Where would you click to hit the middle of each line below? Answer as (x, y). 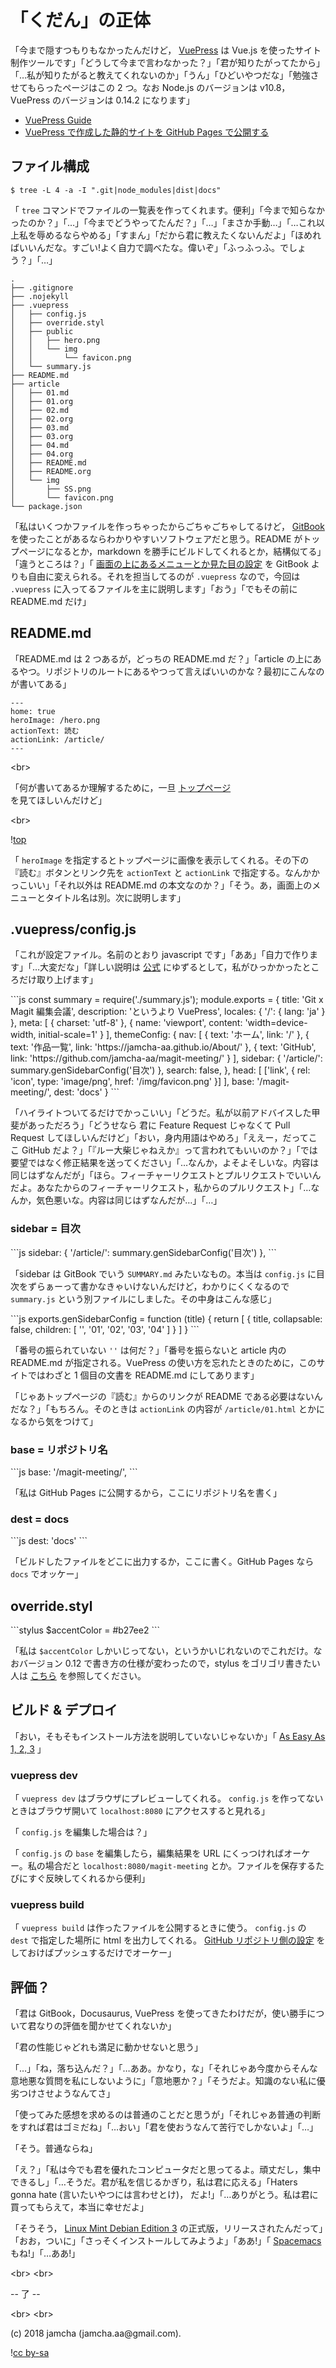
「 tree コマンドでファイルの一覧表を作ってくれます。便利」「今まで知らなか (167, 210)
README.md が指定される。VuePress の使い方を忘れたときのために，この (163, 1362)
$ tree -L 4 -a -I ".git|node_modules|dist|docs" (116, 190)
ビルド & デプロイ (64, 1710)
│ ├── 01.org (42, 401)
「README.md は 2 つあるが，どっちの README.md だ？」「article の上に (161, 658)
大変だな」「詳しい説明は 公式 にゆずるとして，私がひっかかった (171, 967)
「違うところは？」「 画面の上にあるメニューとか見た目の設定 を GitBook (159, 563)
